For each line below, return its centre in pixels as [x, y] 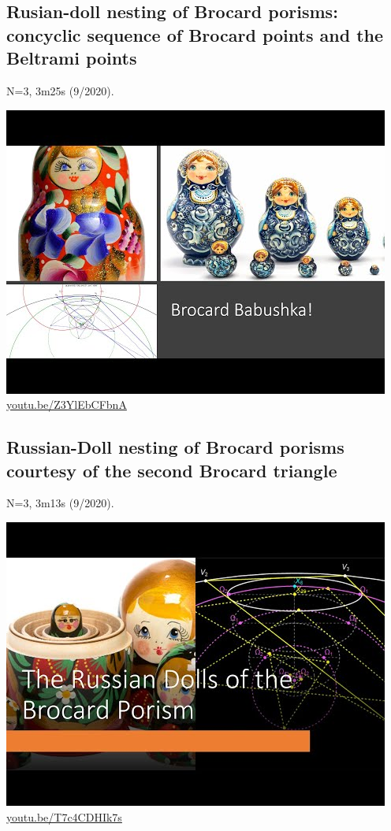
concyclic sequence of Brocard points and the [195, 34]
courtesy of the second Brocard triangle [172, 470]
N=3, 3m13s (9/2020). [60, 503]
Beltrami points [72, 58]
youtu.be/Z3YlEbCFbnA [67, 404]
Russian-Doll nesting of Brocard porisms [175, 447]
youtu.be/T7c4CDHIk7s [64, 816]
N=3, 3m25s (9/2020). [60, 90]
